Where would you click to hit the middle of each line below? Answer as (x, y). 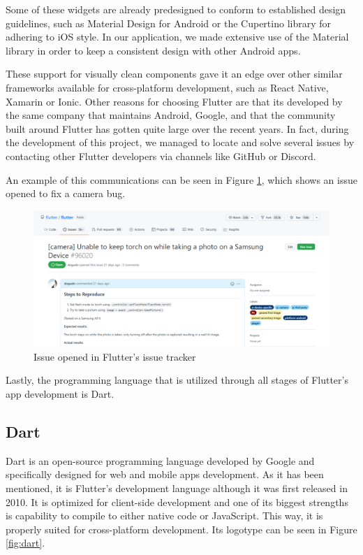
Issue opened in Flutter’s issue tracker (115, 356)
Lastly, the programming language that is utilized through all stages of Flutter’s (177, 380)
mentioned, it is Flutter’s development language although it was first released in (177, 488)
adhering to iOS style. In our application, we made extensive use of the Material (177, 37)
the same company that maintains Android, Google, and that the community (171, 115)
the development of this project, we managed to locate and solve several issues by (180, 142)
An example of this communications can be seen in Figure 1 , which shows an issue (181, 179)
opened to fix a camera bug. (66, 193)
